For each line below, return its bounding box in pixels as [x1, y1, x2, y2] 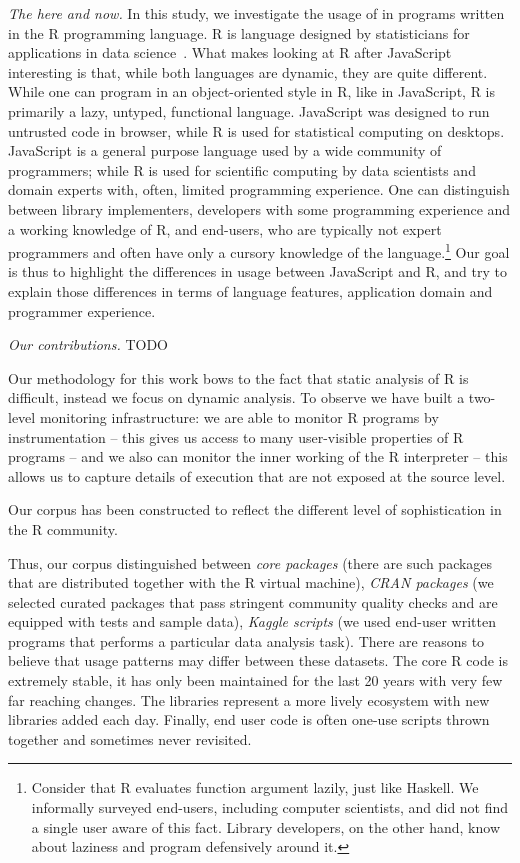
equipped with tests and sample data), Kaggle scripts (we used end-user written [8, 611, 496, 632]
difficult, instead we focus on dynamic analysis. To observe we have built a [8, 387, 465, 408]
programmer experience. [8, 300, 156, 321]
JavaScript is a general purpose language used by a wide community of [8, 140, 442, 161]
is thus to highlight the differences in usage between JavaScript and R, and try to [8, 261, 507, 282]
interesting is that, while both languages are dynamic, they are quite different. [8, 61, 488, 82]
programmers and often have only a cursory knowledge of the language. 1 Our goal [8, 239, 510, 262]
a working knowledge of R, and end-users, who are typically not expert [8, 218, 442, 239]
